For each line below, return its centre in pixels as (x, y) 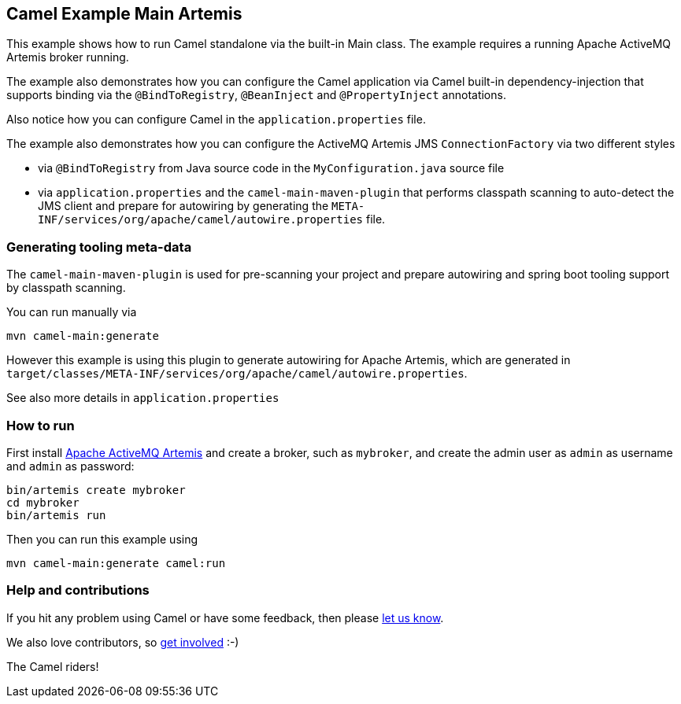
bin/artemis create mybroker (96, 490)
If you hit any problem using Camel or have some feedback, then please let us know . (225, 617)
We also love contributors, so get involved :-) (123, 642)
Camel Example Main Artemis (124, 14)
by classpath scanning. (66, 288)
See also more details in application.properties (143, 398)
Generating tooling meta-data (99, 247)
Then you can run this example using (102, 539)
